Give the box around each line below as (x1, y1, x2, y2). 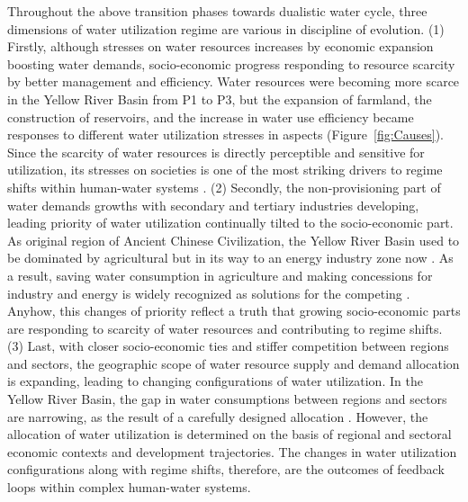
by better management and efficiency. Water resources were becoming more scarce (7, 72, 460, 91)
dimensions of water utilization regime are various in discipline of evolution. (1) (7, 19, 445, 38)
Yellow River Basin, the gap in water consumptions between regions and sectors (7, 390, 447, 408)
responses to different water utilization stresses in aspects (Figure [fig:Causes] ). (7, 125, 444, 144)
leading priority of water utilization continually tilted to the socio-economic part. (7, 213, 454, 232)
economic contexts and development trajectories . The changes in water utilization (7, 442, 457, 461)
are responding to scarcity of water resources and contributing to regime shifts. (7, 318, 443, 337)
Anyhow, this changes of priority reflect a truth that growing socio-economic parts (7, 301, 461, 320)
